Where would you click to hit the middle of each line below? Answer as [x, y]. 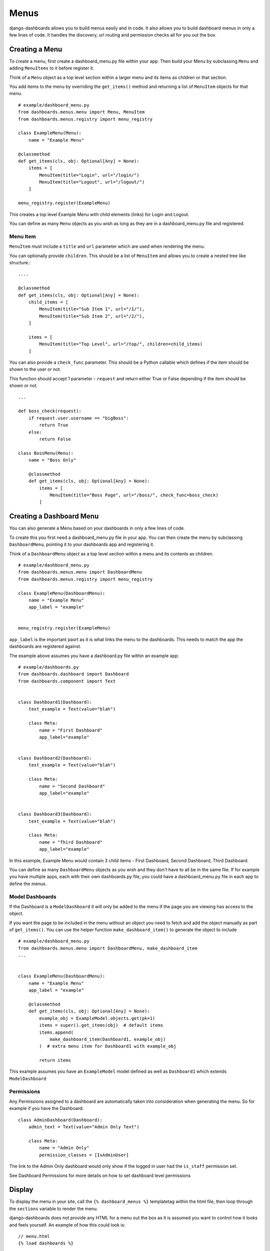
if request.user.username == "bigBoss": [79, 418]
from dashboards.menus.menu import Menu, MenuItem [81, 112]
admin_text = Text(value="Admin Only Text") [84, 1127]
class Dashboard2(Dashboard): [55, 758]
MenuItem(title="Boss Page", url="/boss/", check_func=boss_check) [134, 495]
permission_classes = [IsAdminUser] [84, 1155]
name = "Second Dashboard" [72, 786]
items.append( [56, 1032]
